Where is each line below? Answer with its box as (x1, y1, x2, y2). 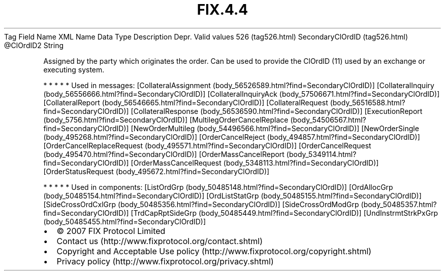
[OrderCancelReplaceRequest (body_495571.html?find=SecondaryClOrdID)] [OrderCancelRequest (43, 141, 371, 150)
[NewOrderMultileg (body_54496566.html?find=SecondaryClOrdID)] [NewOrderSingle (131, 124, 419, 133)
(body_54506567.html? (290, 115, 366, 124)
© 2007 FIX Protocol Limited (56, 225, 166, 236)
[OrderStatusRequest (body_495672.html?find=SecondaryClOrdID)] (43, 167, 270, 176)
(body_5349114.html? (286, 149, 357, 159)
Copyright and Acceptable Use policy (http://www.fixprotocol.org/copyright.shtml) (56, 246, 372, 256)
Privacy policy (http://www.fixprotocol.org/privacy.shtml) (56, 256, 274, 266)
